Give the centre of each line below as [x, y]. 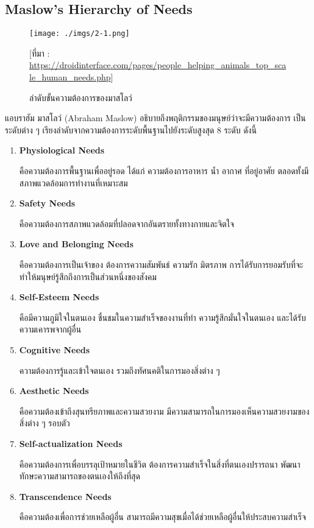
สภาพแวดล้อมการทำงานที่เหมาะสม [73, 182]
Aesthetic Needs [54, 391]
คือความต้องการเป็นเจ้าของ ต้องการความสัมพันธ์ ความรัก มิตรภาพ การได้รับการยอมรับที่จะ [161, 264]
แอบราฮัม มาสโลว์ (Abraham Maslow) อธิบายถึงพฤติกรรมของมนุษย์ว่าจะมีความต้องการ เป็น [155, 118]
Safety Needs [47, 203]
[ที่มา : [40, 53]
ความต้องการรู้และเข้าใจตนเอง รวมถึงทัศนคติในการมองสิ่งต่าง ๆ [120, 370]
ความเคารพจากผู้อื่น [50, 329]
